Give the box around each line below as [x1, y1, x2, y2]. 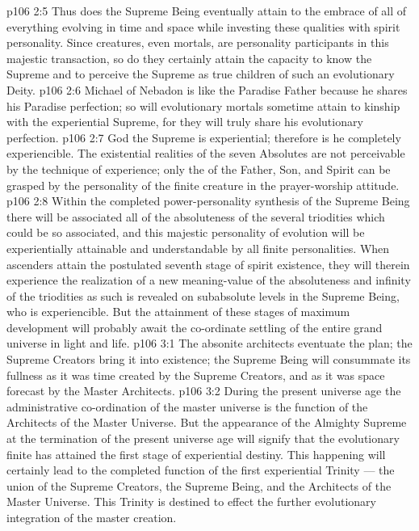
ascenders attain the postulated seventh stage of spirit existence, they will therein [6, 255, 410, 272]
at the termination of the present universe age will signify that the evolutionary [6, 430, 400, 447]
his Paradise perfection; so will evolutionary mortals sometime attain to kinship [6, 97, 400, 114]
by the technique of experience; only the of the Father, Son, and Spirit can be [6, 160, 391, 177]
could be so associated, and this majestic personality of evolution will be [6, 224, 365, 241]
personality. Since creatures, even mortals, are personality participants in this [6, 34, 389, 51]
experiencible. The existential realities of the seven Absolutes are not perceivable [6, 145, 405, 162]
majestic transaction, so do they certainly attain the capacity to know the [6, 49, 372, 66]
